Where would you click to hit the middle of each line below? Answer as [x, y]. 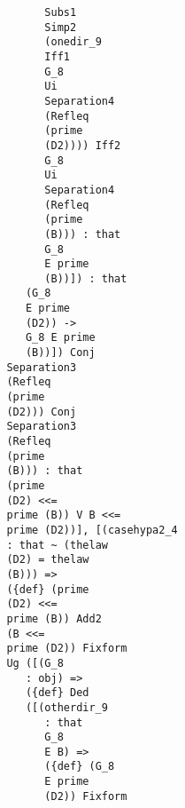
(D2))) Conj [42, 412]
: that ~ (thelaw [57, 545]
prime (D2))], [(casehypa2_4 [92, 530]
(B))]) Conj [60, 353]
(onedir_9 [73, 42]
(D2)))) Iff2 [83, 145]
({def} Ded [57, 693]
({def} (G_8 [80, 767]
